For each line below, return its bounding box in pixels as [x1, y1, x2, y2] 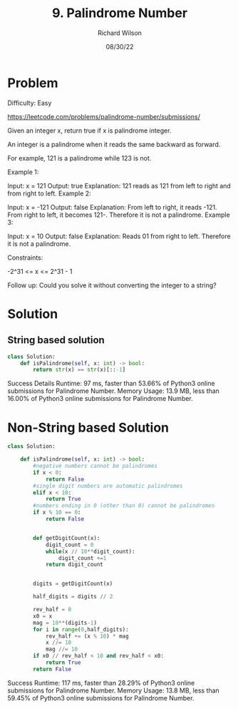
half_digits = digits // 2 [33, 593, 113, 601]
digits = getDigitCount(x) [33, 580, 113, 588]
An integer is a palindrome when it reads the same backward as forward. [7, 140, 221, 148]
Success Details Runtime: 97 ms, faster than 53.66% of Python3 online [7, 379, 215, 388]
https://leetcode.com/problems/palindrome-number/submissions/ [7, 112, 201, 121]
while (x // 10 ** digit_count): [45, 548, 135, 555]
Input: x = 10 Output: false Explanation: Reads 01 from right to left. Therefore [7, 232, 231, 240]
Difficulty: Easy [7, 98, 52, 107]
